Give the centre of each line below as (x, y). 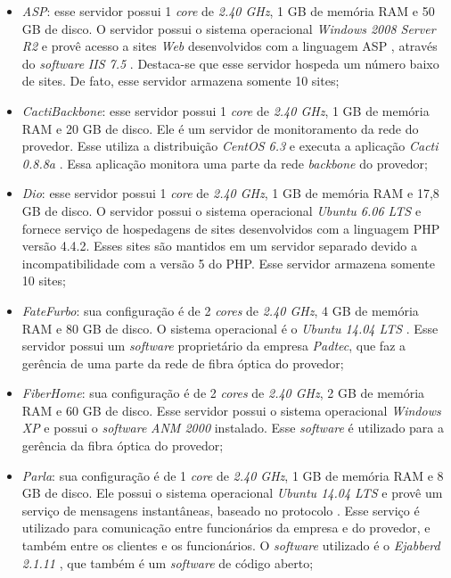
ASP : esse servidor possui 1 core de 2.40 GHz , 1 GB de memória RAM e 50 (228, 11)
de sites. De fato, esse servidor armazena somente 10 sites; (180, 81)
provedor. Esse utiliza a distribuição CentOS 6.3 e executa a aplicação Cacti (230, 146)
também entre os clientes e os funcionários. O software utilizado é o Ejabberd (231, 545)
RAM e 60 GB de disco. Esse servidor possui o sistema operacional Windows (231, 410)
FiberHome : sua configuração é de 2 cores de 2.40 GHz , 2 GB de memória (223, 393)
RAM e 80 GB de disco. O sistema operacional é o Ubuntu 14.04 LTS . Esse (230, 328)
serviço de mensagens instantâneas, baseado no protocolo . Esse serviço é (221, 510)
